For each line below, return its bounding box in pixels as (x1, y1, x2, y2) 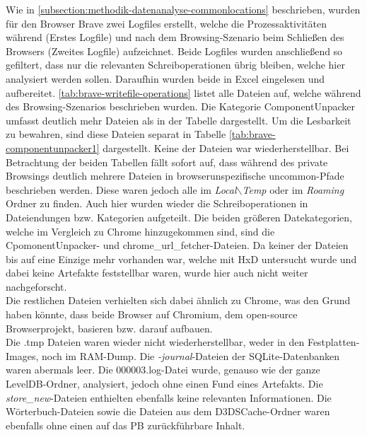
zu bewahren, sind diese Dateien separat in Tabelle (6, 127, 226, 141)
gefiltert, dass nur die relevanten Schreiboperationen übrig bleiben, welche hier (6, 57, 345, 72)
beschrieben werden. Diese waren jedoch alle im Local (6, 182, 237, 197)
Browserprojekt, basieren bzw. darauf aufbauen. (6, 320, 213, 335)
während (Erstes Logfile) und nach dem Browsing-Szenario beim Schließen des (6, 30, 344, 45)
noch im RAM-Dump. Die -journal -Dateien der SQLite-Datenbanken (42, 348, 340, 363)
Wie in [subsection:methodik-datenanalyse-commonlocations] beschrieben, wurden (6, 2, 361, 16)
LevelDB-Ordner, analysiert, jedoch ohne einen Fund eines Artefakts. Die (6, 376, 323, 391)
